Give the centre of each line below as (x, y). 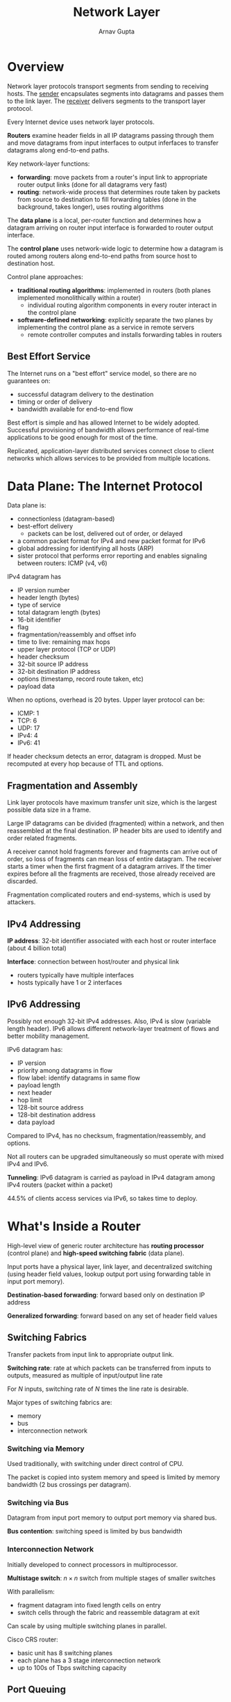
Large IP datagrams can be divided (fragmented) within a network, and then (115, 824)
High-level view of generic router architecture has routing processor (106, 1245)
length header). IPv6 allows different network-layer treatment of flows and (113, 1028)
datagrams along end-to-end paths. (58, 150)
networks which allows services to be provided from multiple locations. (109, 458)
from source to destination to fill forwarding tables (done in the (106, 199)
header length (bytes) (48, 598)
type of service (39, 605)
